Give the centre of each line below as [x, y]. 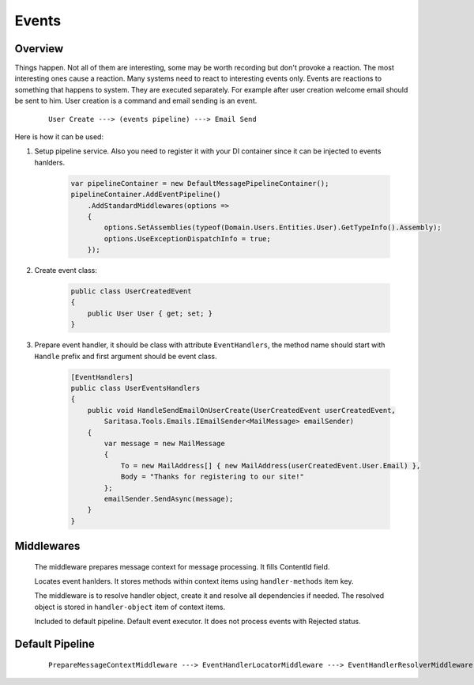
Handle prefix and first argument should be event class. [126, 356]
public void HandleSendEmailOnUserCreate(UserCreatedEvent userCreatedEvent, [242, 410]
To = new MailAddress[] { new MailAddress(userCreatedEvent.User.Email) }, [271, 465]
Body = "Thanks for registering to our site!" [212, 477]
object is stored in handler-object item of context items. [130, 607]
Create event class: [66, 271]
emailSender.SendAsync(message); [169, 499]
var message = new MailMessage [164, 443]
